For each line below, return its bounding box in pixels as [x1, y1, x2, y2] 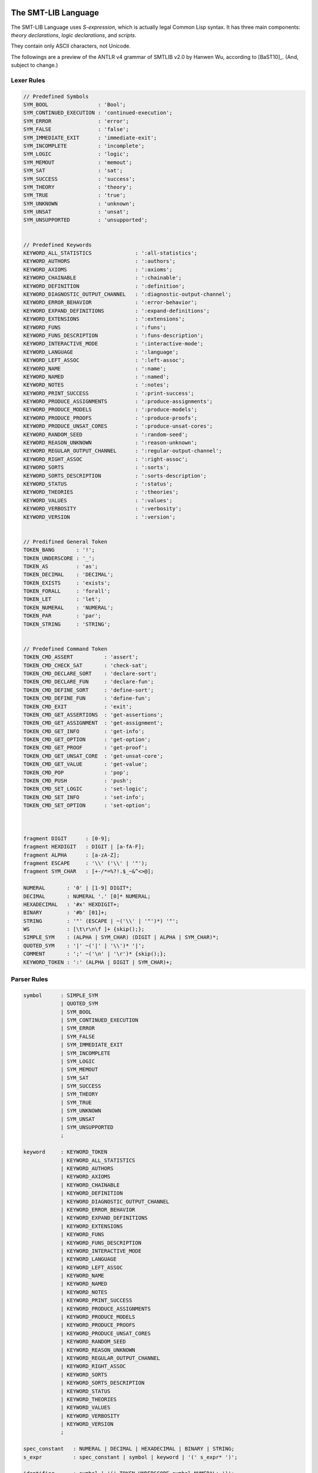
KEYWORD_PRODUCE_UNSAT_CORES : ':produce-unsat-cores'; [23, 423, 213, 430]
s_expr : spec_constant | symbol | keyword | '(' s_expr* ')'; [23, 1454, 238, 1461]
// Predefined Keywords [23, 242, 92, 248]
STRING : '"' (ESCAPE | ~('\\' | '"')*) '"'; [23, 917, 179, 924]
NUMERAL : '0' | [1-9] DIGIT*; [23, 884, 132, 891]
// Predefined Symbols [23, 93, 89, 100]
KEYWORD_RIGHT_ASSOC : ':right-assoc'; [23, 455, 188, 463]
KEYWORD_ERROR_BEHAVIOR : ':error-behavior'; [23, 299, 197, 306]
